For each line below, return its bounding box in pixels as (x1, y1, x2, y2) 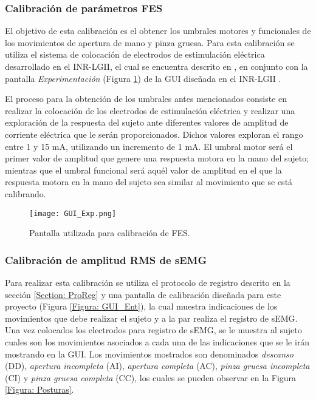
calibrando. (5, 187, 46, 200)
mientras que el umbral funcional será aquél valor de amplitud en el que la (5, 163, 282, 176)
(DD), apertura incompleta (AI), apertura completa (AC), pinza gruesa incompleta (5, 359, 310, 372)
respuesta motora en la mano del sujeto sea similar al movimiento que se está (5, 175, 293, 188)
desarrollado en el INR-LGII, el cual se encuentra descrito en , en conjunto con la (5, 60, 308, 72)
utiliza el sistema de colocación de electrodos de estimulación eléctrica (5, 48, 265, 61)
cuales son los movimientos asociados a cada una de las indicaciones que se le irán (5, 335, 310, 348)
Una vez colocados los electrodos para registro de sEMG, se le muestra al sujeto (5, 324, 302, 336)
